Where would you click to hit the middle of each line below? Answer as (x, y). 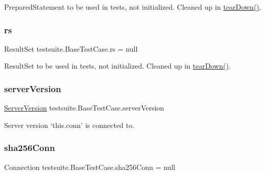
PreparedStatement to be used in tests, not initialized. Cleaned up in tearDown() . (133, 7)
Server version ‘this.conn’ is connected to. (69, 125)
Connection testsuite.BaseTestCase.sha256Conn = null (90, 167)
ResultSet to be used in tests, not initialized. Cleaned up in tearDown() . (118, 66)
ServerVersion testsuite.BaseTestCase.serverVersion (84, 108)
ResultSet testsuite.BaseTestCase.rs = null (71, 48)
